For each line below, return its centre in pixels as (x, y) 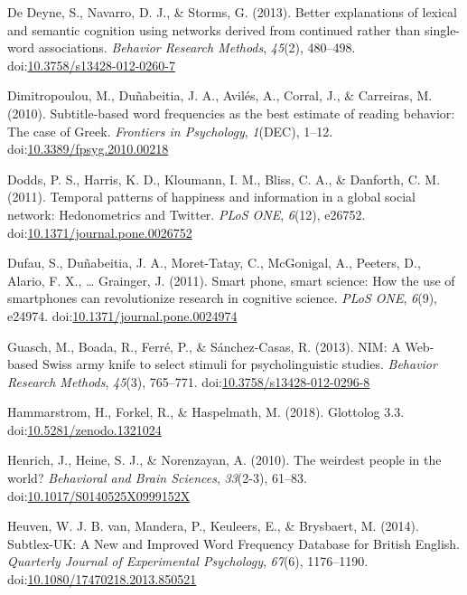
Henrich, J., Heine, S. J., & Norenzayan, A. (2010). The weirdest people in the (224, 460)
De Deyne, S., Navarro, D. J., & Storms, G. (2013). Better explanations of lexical (232, 12)
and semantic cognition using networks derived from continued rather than (214, 29)
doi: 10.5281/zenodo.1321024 (84, 429)
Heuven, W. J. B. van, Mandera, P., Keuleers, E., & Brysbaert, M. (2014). (213, 526)
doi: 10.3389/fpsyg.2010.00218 (88, 149)
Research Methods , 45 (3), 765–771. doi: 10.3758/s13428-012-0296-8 (189, 381)
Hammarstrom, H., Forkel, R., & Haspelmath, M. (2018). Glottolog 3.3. (206, 412)
